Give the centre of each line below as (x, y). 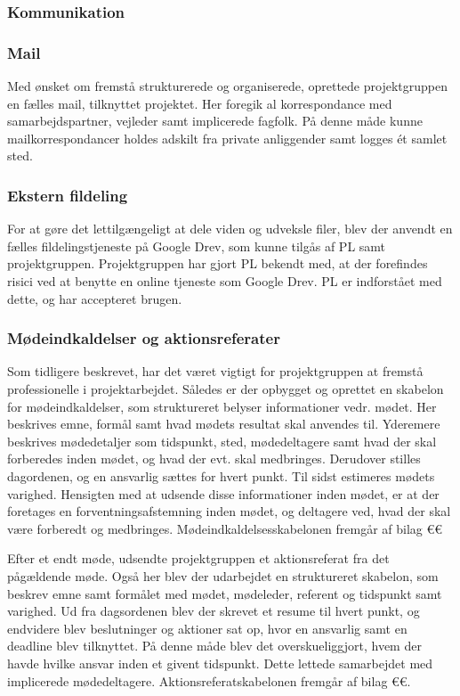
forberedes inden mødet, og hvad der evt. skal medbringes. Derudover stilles (214, 459)
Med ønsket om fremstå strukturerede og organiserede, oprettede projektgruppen (227, 86)
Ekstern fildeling (68, 195)
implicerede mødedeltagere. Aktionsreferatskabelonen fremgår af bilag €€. (209, 680)
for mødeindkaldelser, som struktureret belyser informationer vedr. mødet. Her (222, 406)
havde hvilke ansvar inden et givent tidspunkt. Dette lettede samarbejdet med (220, 663)
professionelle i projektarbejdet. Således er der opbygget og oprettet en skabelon (226, 389)
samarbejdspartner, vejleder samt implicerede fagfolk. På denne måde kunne (215, 121)
